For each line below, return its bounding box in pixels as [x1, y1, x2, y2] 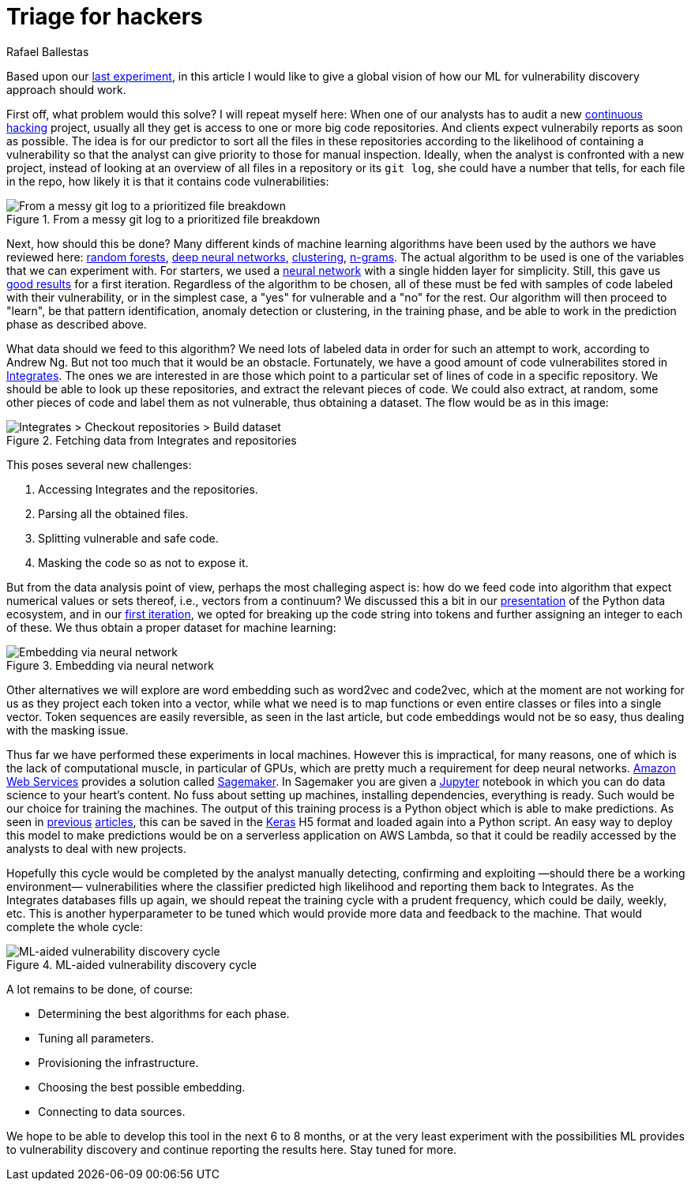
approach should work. [6, 82, 126, 96]
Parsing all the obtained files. [38, 506, 189, 520]
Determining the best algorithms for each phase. [38, 1006, 290, 1020]
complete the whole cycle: [6, 919, 143, 933]
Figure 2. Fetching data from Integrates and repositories [6, 433, 297, 447]
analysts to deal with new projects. [6, 841, 186, 855]
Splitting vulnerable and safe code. [38, 531, 219, 545]
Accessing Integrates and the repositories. [38, 482, 258, 496]
